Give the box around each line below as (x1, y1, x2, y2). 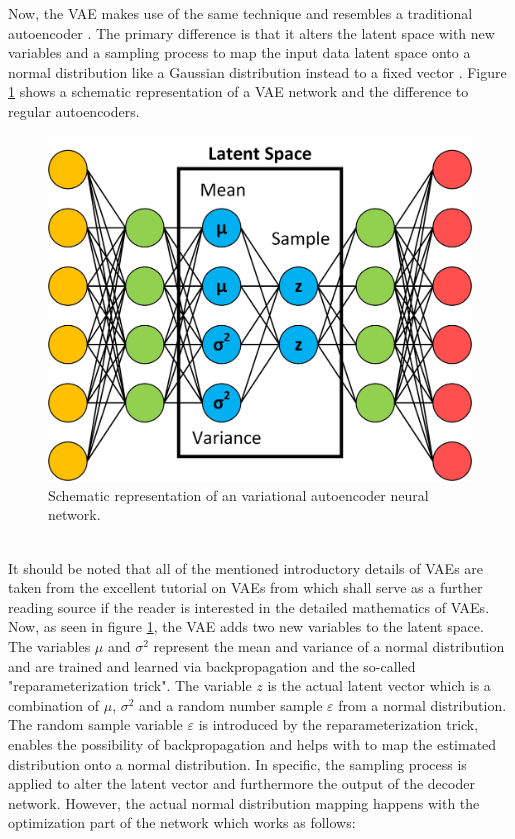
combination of (8, 694, 100, 715)
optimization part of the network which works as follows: (8, 812, 356, 833)
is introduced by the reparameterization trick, (198, 714, 479, 735)
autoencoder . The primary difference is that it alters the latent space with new (8, 22, 495, 43)
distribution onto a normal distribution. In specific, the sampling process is (8, 753, 467, 774)
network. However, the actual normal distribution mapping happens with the (8, 792, 480, 813)
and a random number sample (139, 694, 323, 715)
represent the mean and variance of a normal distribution (153, 636, 505, 657)
